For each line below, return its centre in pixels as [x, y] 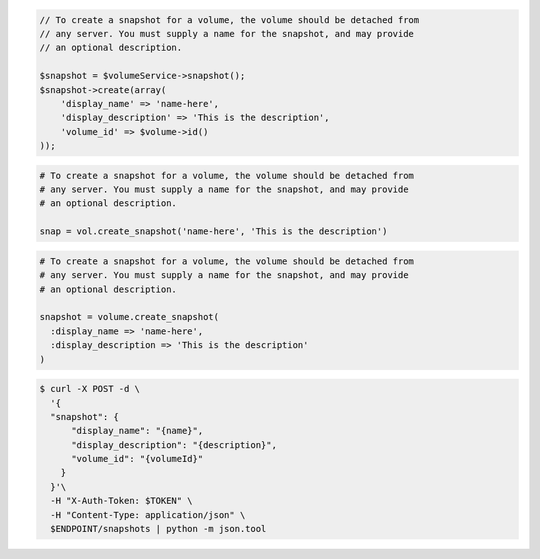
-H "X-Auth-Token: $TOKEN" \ [122, 501]
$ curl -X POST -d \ [89, 389]
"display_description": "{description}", [174, 444]
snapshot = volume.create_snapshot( [129, 317]
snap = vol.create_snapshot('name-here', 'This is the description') [213, 231]
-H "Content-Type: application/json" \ [148, 514]
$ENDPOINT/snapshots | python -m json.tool [158, 529]
